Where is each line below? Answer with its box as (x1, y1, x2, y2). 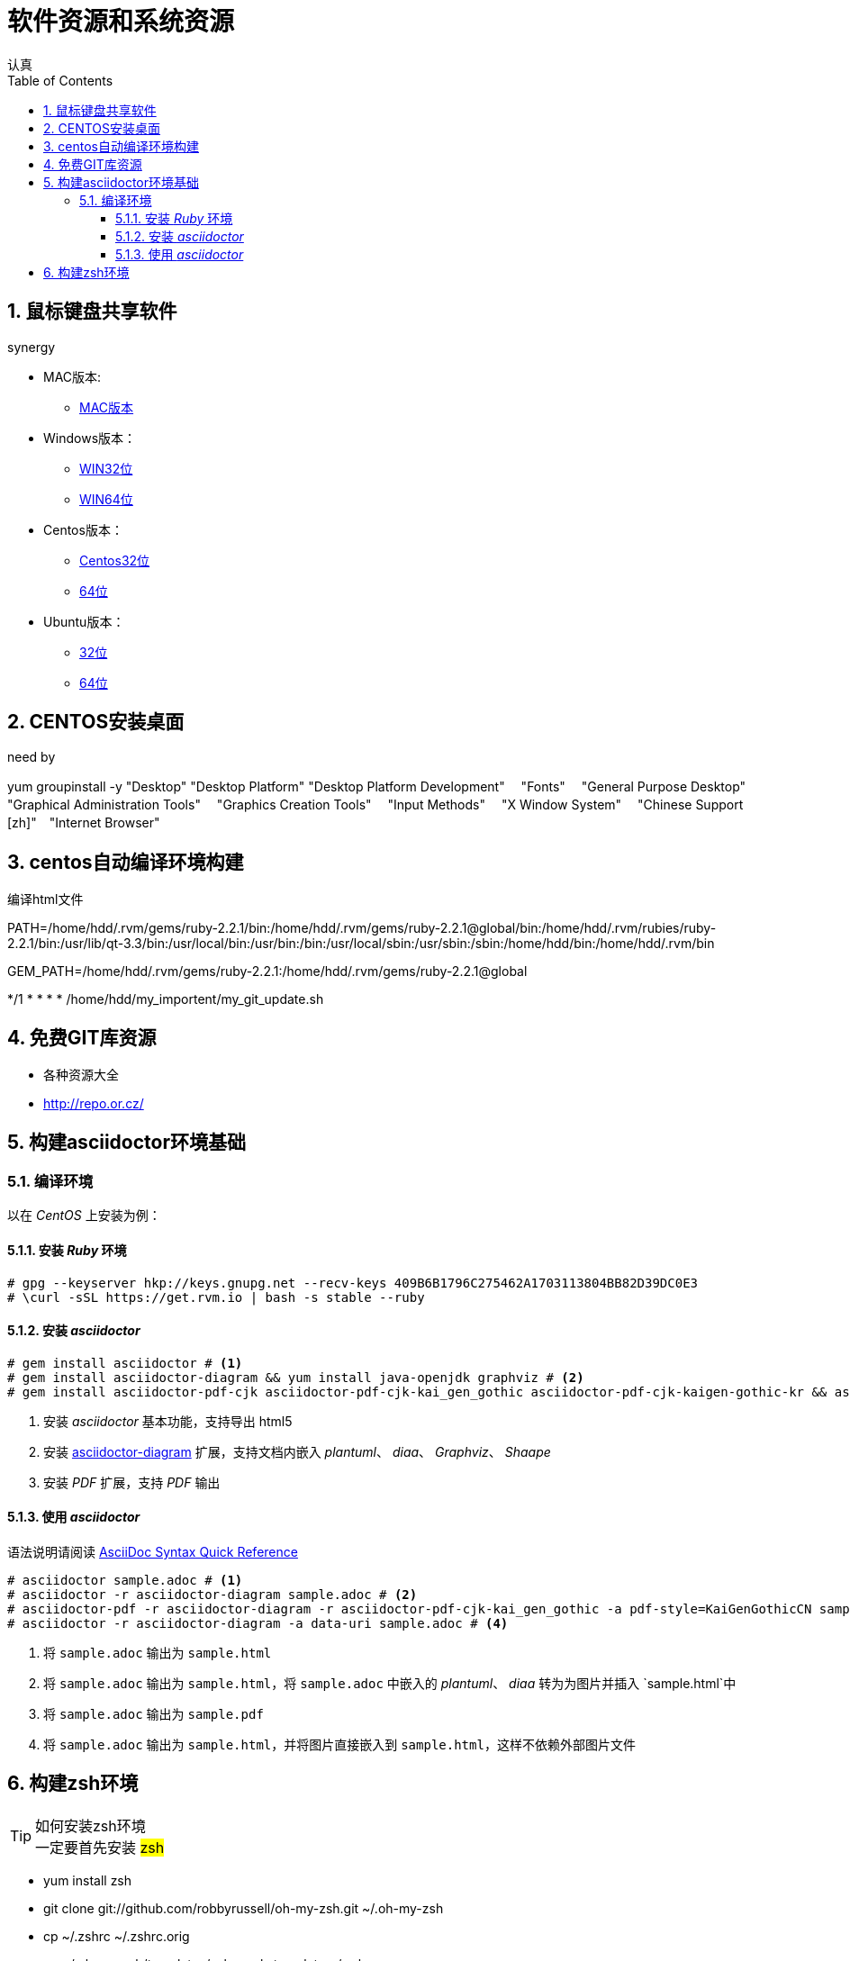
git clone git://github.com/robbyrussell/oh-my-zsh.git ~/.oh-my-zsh (43, 1900, 444, 1916)
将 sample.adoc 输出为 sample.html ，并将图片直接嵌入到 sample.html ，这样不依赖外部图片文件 (43, 1737, 636, 1752)
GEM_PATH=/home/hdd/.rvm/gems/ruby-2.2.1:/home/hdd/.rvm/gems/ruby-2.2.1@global (7, 963, 528, 980)
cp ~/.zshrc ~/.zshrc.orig (43, 1928, 190, 1944)
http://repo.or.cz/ (43, 1096, 144, 1112)
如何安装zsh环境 (35, 1816, 146, 1835)
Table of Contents (7, 72, 113, 88)
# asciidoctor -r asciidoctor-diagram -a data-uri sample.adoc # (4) (7, 1616, 509, 1631)
